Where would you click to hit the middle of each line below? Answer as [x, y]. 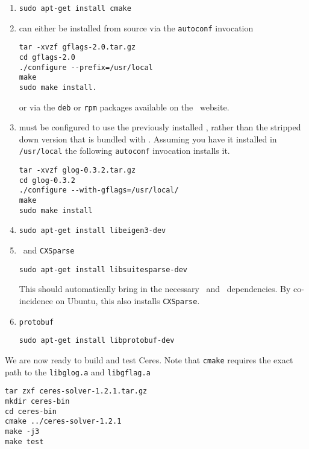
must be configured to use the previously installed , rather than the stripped [160, 127]
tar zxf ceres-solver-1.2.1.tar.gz [76, 391]
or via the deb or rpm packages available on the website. [124, 107]
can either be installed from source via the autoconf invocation [136, 27]
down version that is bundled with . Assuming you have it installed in [148, 139]
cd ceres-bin [31, 411]
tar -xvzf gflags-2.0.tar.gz [77, 47]
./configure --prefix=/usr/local [86, 67]
